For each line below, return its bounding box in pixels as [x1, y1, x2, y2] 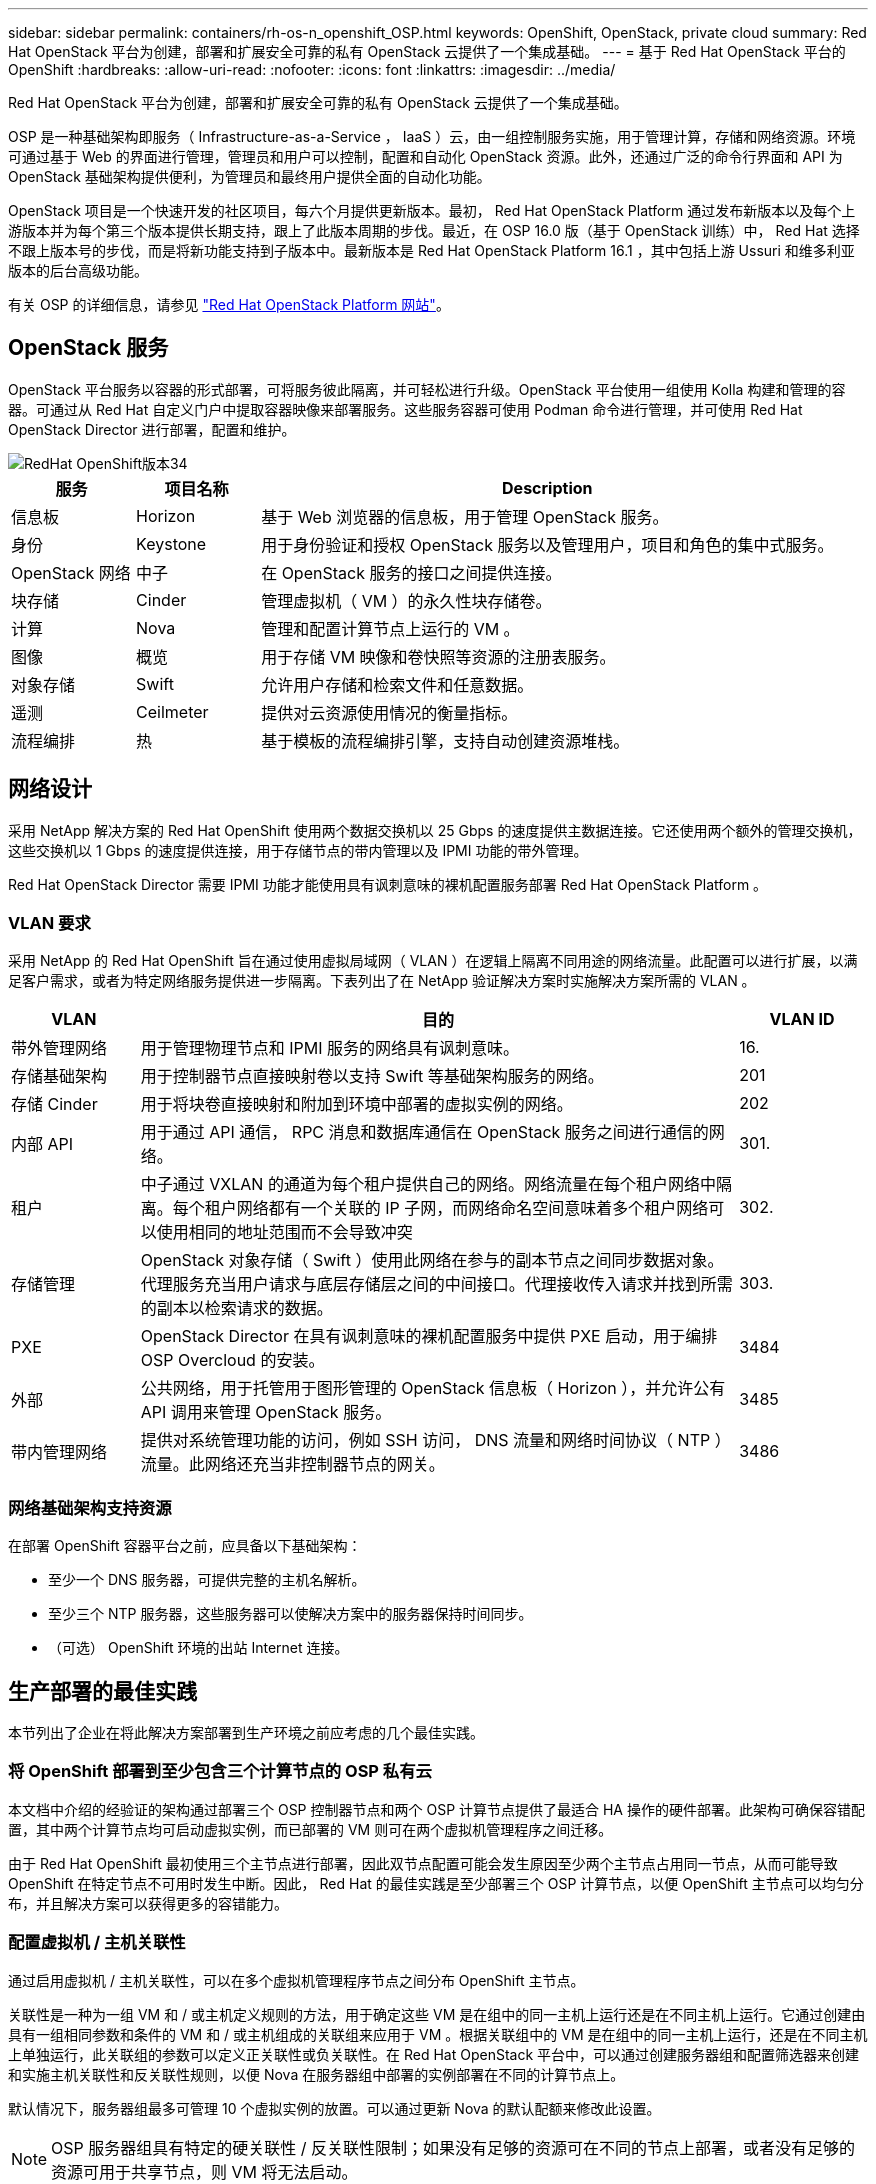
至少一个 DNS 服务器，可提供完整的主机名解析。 [48, 1571, 366, 1589]
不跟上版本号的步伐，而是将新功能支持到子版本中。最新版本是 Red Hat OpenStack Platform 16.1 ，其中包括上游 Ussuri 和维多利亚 [8, 242, 855, 259]
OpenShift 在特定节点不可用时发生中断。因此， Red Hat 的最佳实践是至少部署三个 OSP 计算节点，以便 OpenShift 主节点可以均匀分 [8, 1874, 864, 1892]
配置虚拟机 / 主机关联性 [8, 1932, 186, 1953]
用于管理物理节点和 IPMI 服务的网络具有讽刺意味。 [140, 1038, 520, 1059]
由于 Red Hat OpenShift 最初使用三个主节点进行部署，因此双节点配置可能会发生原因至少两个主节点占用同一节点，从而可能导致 [8, 1854, 838, 1872]
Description [502, 477, 593, 498]
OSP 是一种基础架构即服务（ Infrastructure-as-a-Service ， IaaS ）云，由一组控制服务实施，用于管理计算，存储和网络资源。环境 [8, 128, 856, 145]
